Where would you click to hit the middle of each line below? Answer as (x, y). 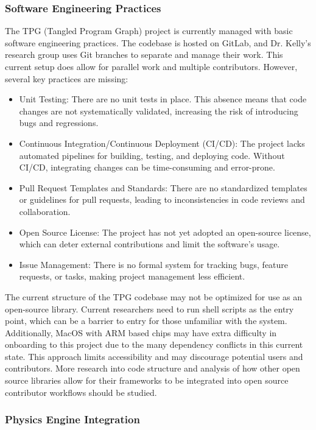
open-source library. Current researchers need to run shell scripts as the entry (149, 308)
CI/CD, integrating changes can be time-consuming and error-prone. (147, 167)
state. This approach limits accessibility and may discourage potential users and (154, 356)
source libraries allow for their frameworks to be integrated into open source (147, 380)
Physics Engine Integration (72, 419)
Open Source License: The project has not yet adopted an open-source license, (165, 232)
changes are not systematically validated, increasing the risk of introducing (159, 111)
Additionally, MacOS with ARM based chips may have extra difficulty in (141, 332)
